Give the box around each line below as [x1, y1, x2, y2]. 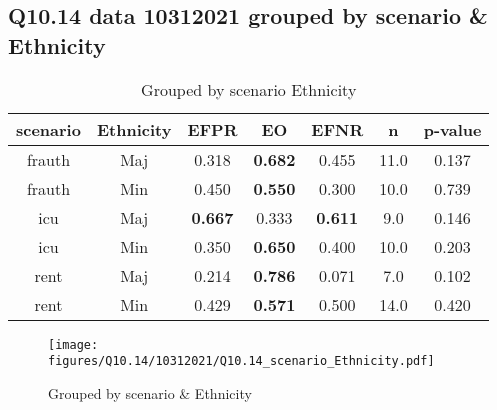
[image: [48, 337, 99, 352]
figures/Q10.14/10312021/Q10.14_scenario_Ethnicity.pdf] [48, 354, 435, 369]
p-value [423, 117, 482, 141]
